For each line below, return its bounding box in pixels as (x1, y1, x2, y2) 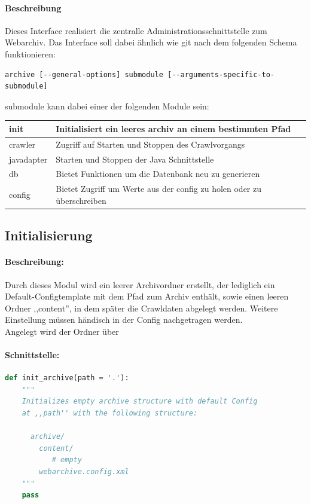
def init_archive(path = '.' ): (5, 374, 129, 383)
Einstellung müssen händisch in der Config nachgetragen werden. (5, 313, 243, 326)
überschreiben (56, 194, 106, 206)
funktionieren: (5, 47, 56, 60)
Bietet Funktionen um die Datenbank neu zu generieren (56, 167, 260, 180)
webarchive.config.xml (39, 468, 129, 476)
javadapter (9, 152, 48, 165)
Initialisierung (5, 226, 93, 245)
